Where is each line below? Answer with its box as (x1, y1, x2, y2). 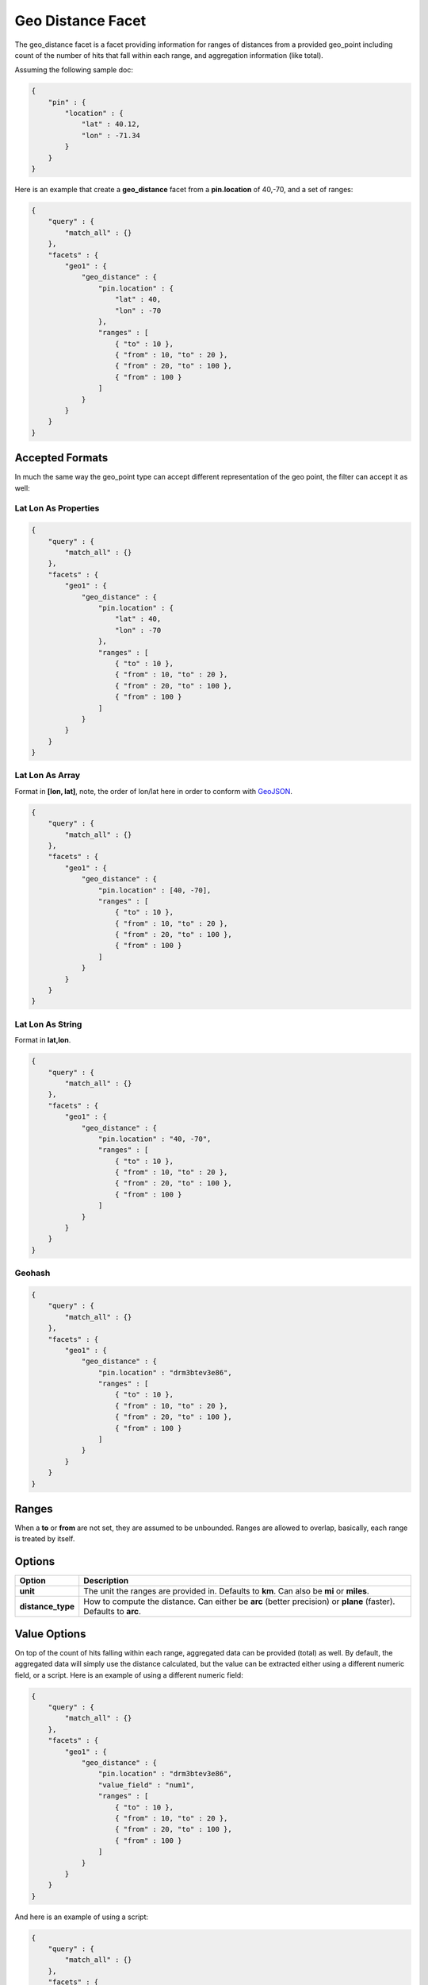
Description (83, 1575, 129, 1586)
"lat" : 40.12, (81, 120, 140, 129)
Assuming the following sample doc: (14, 65, 134, 75)
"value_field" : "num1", (97, 1780, 195, 1790)
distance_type (19, 1601, 75, 1612)
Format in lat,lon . (14, 1035, 71, 1045)
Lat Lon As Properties (14, 503, 100, 514)
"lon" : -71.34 (81, 131, 140, 140)
